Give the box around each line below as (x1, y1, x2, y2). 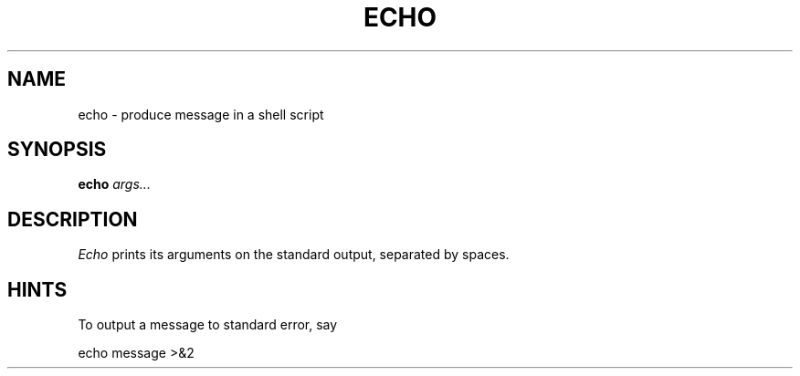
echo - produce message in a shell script (78, 106, 324, 122)
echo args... (78, 176, 151, 193)
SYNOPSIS (7, 138, 107, 162)
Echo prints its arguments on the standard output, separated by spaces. (78, 246, 510, 263)
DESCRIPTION (7, 207, 138, 231)
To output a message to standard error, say (78, 317, 338, 333)
